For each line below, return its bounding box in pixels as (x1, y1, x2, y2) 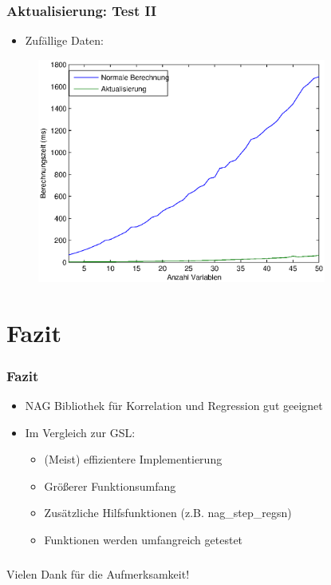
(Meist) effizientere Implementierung (44, 451, 223, 468)
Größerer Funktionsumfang (44, 477, 176, 494)
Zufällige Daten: (25, 32, 104, 49)
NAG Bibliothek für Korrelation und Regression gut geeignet (25, 397, 323, 414)
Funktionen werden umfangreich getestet (44, 531, 243, 548)
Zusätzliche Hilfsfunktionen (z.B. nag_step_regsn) (44, 504, 292, 521)
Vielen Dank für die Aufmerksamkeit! (6, 565, 190, 582)
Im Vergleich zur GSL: (25, 424, 136, 440)
